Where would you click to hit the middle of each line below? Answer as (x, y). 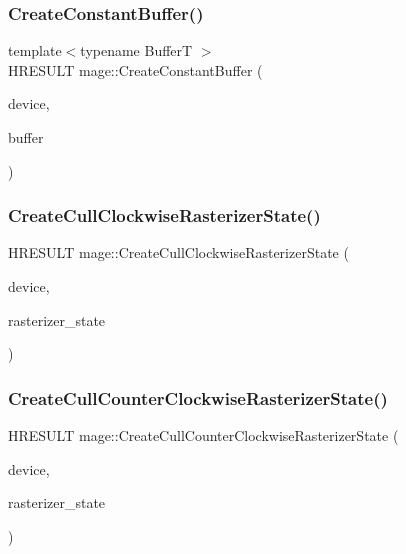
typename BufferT (136, 50)
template (35, 50)
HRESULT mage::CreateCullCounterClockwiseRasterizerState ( (203, 435)
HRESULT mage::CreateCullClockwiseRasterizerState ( (178, 252)
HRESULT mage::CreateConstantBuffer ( (135, 69)
